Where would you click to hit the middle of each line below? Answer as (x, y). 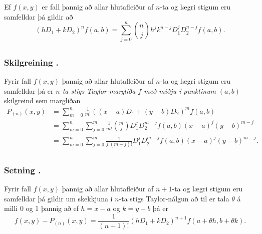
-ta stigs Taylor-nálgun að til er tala (174, 198)
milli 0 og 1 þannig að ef (41, 208)
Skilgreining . (31, 62)
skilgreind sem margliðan (42, 100)
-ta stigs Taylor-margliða (98, 90)
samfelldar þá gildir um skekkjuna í (58, 198)
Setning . (23, 170)
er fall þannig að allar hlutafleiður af (98, 7)
